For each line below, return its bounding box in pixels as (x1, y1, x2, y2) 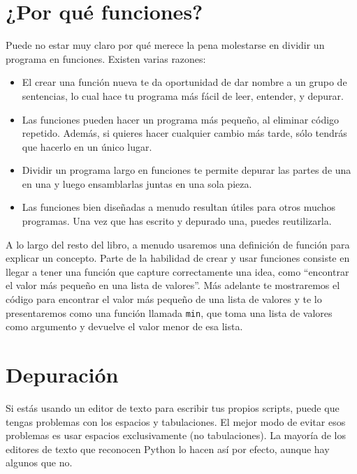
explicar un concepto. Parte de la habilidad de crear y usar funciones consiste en (6, 251, 350, 265)
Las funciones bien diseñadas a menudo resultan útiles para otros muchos (22, 200, 335, 214)
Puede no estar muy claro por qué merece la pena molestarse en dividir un (6, 38, 325, 52)
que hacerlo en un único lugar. (22, 139, 152, 154)
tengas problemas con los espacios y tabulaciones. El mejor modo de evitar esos (6, 414, 346, 429)
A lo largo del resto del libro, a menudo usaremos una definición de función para (6, 237, 350, 251)
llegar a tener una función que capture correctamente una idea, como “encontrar (6, 264, 349, 279)
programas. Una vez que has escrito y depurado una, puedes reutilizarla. (22, 214, 332, 228)
